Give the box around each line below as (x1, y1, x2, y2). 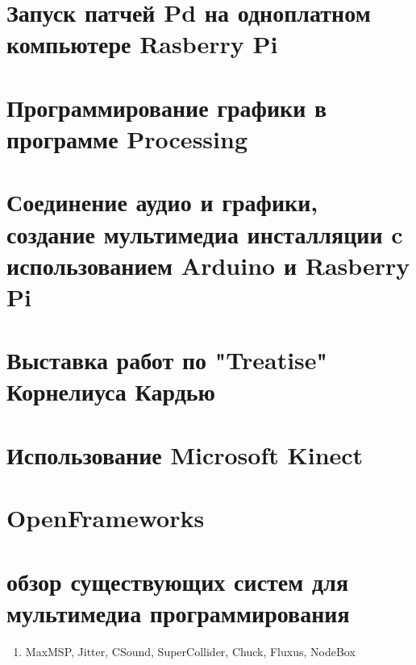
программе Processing (6, 122, 248, 155)
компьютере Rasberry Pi (6, 27, 278, 60)
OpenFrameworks (6, 501, 205, 534)
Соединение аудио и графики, (6, 185, 318, 218)
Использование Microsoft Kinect (6, 438, 364, 471)
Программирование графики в (6, 90, 327, 123)
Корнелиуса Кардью (6, 375, 216, 408)
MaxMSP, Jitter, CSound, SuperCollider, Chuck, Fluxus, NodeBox (25, 642, 356, 659)
